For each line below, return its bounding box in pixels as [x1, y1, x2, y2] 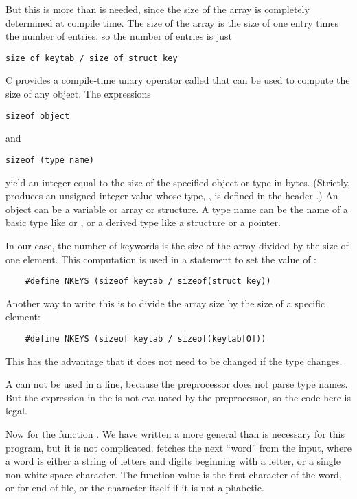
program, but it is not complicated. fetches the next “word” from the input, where [5, 440, 352, 454]
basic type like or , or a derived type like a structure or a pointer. [5, 215, 281, 230]
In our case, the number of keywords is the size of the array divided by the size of [5, 238, 349, 252]
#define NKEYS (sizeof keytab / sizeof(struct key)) [25, 276, 271, 287]
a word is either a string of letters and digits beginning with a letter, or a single [5, 454, 341, 468]
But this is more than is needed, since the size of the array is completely [5, 2, 310, 16]
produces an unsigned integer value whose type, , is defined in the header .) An [5, 188, 338, 203]
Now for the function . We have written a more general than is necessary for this [5, 426, 345, 441]
